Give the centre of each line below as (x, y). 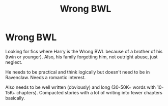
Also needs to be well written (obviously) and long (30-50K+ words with (81, 87)
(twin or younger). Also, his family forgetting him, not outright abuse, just (81, 57)
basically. (15, 98)
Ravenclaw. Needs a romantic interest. (46, 77)
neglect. (14, 62)
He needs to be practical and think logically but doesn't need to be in (78, 72)
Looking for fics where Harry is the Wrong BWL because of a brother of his (84, 51)
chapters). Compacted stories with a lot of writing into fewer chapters (90, 92)
